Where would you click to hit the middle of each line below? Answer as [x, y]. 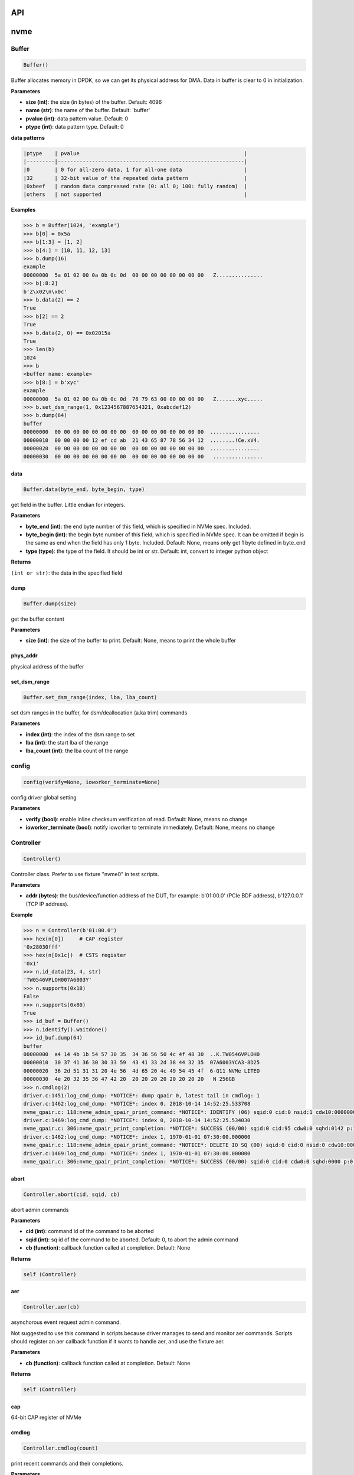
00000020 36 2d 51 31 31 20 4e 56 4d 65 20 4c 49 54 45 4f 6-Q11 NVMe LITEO [142, 1071]
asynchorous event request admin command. [66, 1322]
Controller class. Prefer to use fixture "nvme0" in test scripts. [85, 874]
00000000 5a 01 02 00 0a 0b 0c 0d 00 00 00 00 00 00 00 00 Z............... [143, 275]
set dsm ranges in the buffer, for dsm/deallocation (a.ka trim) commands [99, 712]
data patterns [28, 137]
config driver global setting [44, 797]
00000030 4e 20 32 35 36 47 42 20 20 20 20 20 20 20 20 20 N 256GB [129, 1079]
